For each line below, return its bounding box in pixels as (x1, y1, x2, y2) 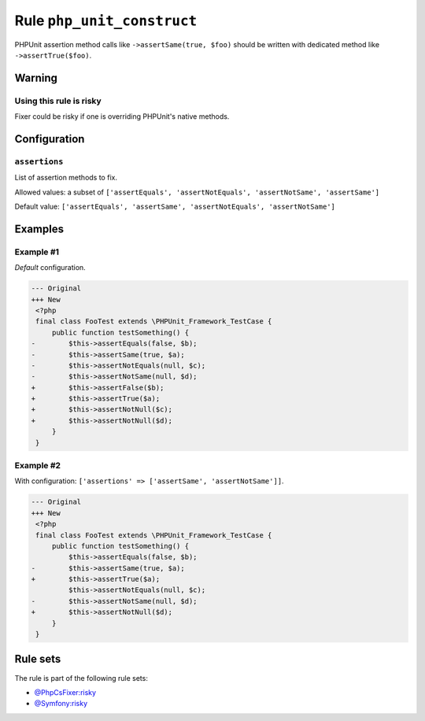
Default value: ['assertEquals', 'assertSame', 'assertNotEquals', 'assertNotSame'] (14, 202, 336, 212)
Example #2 (14, 460, 61, 471)
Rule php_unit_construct (14, 12, 198, 29)
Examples (14, 222, 65, 235)
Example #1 (14, 246, 59, 257)
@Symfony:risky (34, 699, 88, 708)
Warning (14, 71, 58, 84)
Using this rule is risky (14, 95, 102, 106)
